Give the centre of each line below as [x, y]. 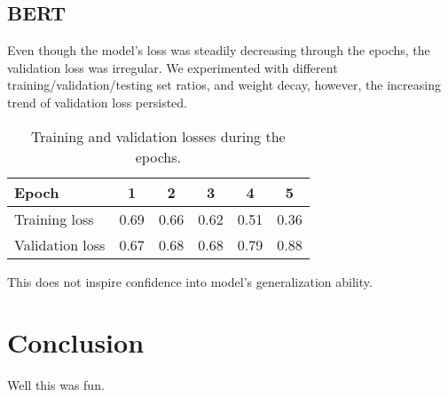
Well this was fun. [56, 385]
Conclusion [76, 342]
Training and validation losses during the [158, 136]
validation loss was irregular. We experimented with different [173, 67]
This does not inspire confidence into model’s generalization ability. [190, 281]
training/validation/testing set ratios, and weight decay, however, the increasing [224, 85]
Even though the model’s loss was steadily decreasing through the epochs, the [219, 50]
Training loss [54, 218]
